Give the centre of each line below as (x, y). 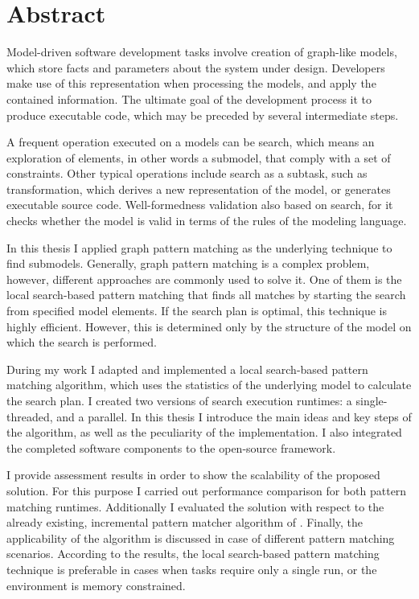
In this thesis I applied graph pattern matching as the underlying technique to (199, 247)
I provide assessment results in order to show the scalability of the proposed (193, 475)
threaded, (30, 416)
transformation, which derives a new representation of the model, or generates (199, 189)
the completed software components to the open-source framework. (171, 447)
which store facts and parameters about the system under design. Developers (196, 67)
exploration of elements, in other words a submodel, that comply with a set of (199, 157)
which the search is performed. (82, 342)
